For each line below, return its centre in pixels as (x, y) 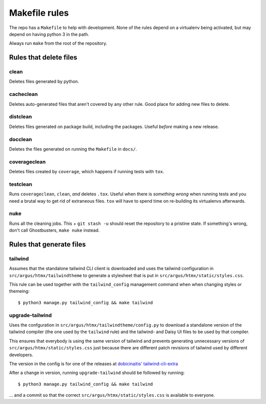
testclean (21, 184)
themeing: (19, 291)
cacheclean (23, 94)
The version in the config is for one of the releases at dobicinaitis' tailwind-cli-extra (94, 364)
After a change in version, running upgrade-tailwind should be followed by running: (97, 373)
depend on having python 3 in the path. (49, 34)
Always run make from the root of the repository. (58, 43)
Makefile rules (39, 13)
